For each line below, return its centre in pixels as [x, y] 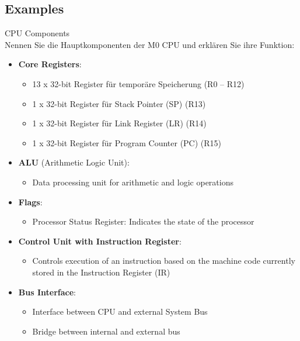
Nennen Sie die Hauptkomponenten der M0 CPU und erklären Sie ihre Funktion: [150, 44]
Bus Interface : [47, 292]
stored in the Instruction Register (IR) [101, 272]
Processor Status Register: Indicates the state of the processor [143, 221]
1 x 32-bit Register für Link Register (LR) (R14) [119, 123]
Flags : [30, 201]
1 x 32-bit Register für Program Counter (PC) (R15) [127, 142]
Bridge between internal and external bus [106, 331]
